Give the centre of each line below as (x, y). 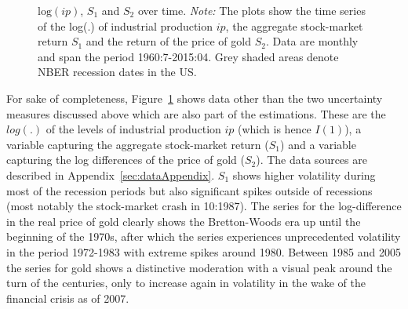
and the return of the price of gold (168, 41)
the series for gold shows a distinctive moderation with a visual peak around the (199, 267)
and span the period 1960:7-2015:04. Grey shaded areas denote (188, 56)
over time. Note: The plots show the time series (251, 10)
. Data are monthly (312, 41)
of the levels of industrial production (133, 129)
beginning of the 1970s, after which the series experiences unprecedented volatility (204, 236)
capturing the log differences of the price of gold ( (126, 160)
